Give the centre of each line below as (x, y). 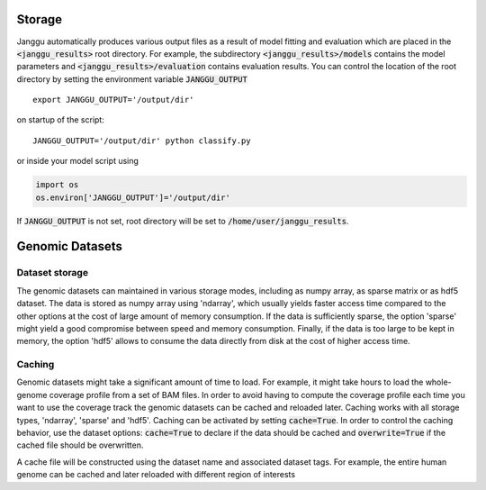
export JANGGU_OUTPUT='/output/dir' (113, 100)
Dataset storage (53, 273)
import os (57, 185)
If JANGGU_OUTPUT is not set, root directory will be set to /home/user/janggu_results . (183, 221)
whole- (438, 382)
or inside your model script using (78, 161)
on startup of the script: (61, 120)
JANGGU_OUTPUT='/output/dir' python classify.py (142, 141)
